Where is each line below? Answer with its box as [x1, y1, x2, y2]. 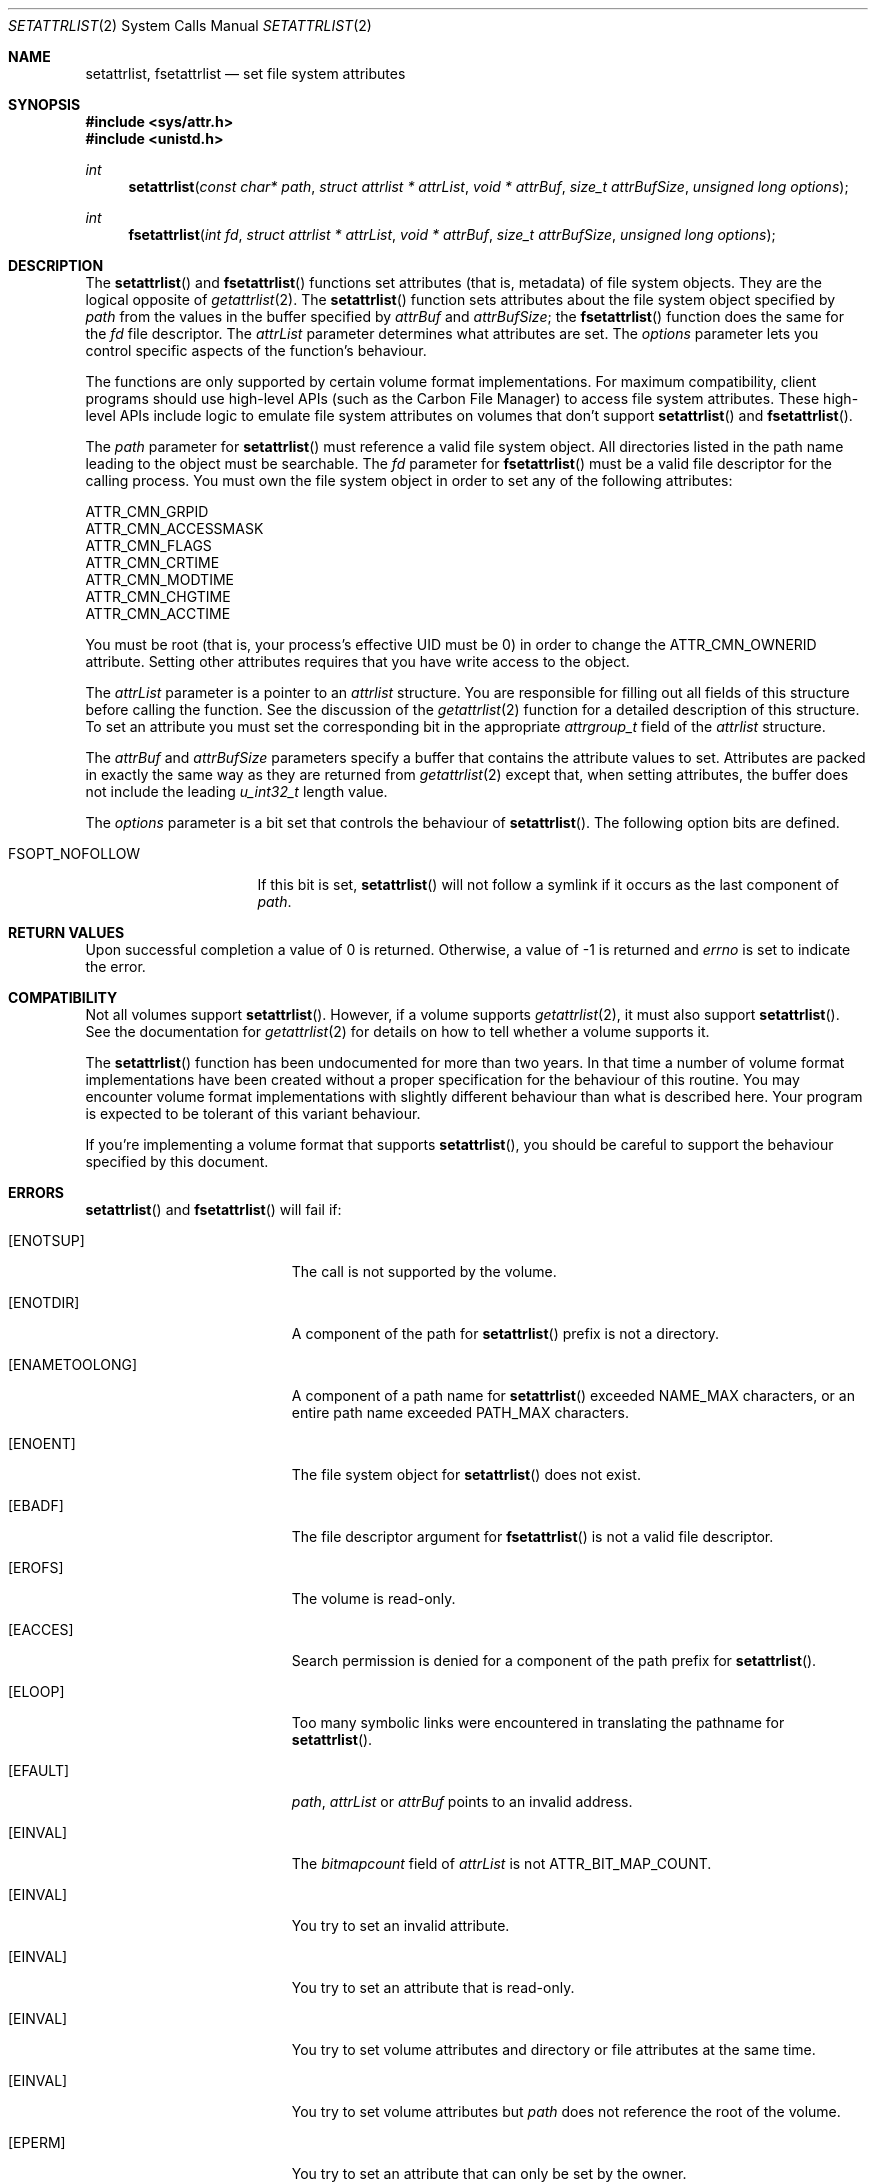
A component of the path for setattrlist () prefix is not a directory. [291, 1325, 720, 1342]
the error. [85, 958, 146, 975]
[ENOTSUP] [8, 1232, 85, 1249]
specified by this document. [85, 1153, 269, 1170]
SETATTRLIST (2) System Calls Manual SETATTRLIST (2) [8, 17, 372, 34]
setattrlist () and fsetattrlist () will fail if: [85, 1201, 342, 1218]
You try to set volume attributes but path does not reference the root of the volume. [291, 2103, 841, 2120]
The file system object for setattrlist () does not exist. [291, 1466, 641, 1483]
